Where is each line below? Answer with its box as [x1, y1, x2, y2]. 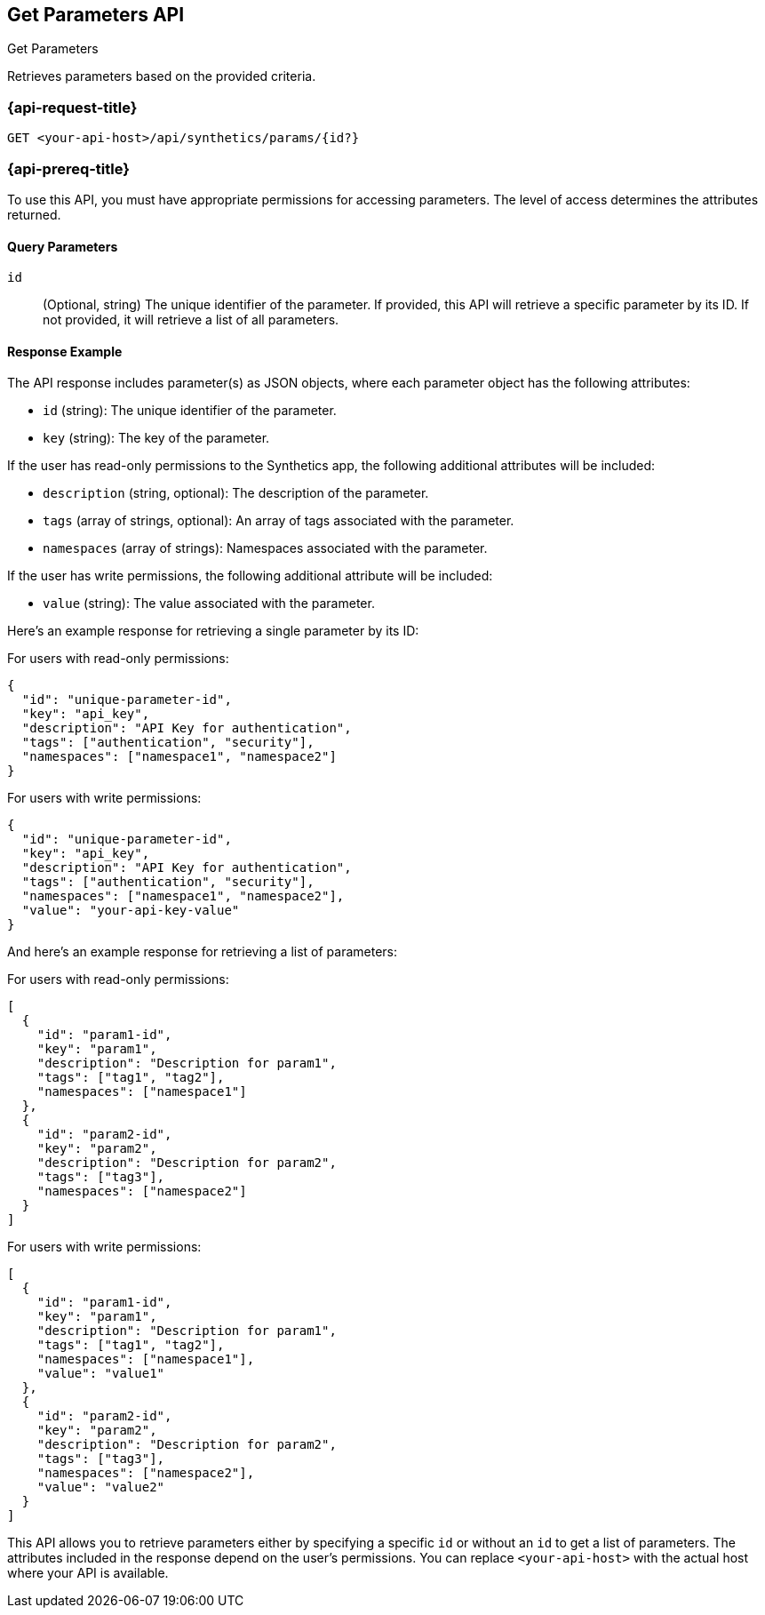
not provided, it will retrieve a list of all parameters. [43, 312, 339, 328]
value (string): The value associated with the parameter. [43, 596, 375, 612]
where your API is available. [7, 1565, 169, 1581]
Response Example [7, 343, 123, 359]
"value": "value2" [36, 1480, 165, 1495]
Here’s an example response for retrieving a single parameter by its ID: [7, 623, 419, 639]
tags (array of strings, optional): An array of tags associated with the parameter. [43, 513, 514, 529]
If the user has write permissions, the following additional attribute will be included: [7, 568, 493, 584]
